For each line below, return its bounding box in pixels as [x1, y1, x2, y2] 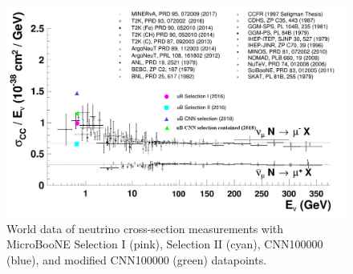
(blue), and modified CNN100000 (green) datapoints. [6, 251, 267, 268]
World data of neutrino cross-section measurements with [6, 220, 284, 236]
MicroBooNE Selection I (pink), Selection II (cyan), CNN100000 [6, 236, 323, 252]
